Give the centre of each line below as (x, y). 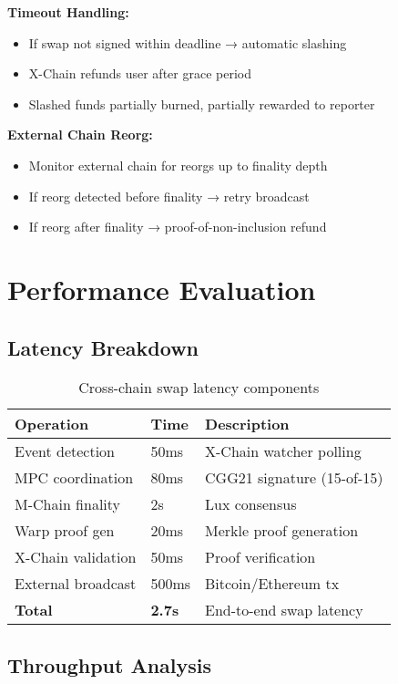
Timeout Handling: (68, 12)
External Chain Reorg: (80, 135)
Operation (52, 424)
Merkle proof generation (282, 531)
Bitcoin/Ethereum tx (272, 584)
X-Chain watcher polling (283, 451)
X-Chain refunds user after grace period (140, 73)
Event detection (65, 451)
